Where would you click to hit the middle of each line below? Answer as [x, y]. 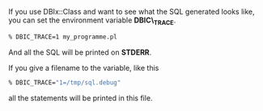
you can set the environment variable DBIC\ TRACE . [92, 21]
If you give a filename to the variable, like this [84, 68]
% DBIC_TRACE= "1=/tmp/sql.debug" [65, 82]
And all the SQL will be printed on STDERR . [80, 52]
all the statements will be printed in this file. [81, 98]
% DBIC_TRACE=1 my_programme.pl [63, 37]
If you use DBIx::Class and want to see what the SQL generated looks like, [131, 12]
